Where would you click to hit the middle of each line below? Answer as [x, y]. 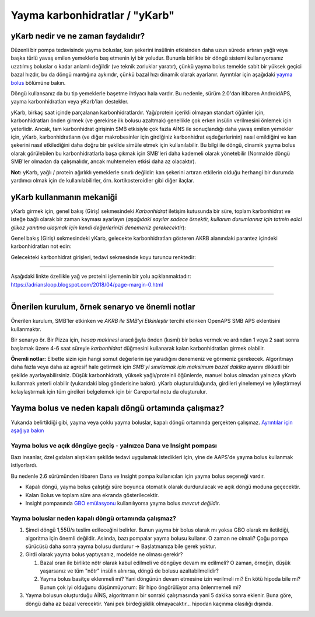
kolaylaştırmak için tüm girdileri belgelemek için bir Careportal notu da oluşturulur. [109, 391]
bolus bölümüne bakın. [38, 82]
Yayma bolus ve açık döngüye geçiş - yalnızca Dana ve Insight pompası [114, 446]
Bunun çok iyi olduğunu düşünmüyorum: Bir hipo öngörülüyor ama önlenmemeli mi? [141, 587]
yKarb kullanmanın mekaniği [64, 197]
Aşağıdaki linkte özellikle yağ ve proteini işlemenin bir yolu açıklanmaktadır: [101, 276]
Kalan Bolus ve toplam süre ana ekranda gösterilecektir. [92, 495]
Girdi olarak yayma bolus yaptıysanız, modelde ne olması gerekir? [104, 554]
